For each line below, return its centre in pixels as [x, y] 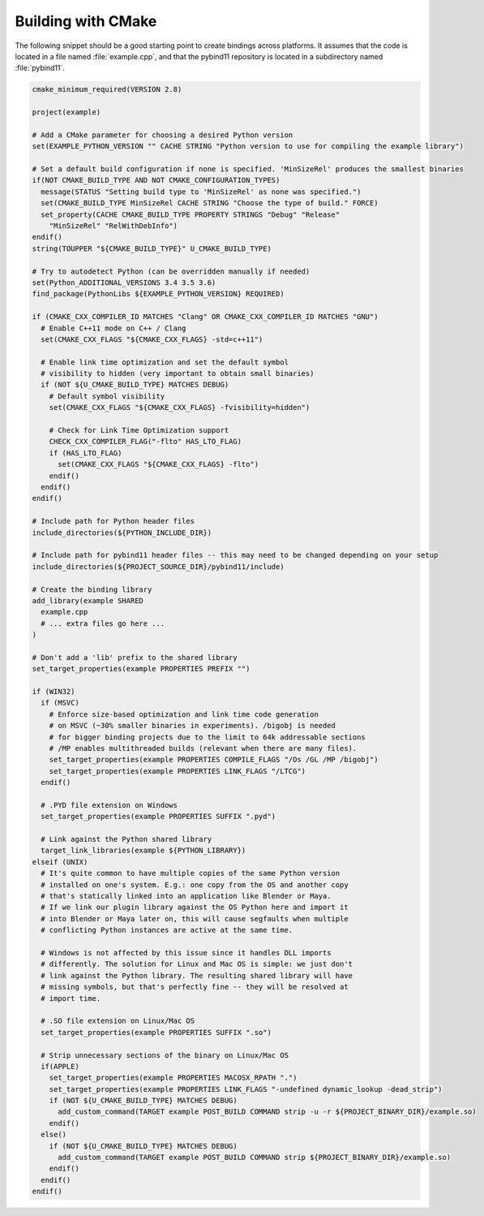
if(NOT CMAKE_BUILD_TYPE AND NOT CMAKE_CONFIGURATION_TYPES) [156, 180]
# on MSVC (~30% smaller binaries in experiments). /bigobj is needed [193, 726]
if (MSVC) [60, 703]
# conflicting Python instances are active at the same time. [167, 930]
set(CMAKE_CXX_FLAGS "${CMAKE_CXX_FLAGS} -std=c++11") [152, 339]
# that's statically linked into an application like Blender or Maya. [186, 896]
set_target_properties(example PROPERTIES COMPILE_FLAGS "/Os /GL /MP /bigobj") [214, 760]
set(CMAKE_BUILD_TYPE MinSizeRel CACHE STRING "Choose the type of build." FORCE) [210, 203]
